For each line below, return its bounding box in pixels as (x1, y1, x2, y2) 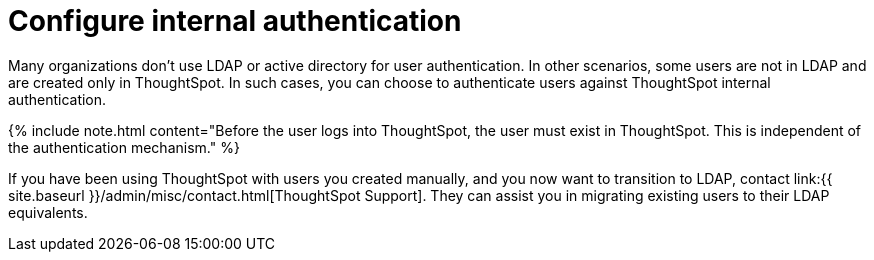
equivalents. (8, 203, 88, 221)
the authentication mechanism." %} (8, 138, 240, 156)
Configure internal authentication (8, 4, 462, 38)
